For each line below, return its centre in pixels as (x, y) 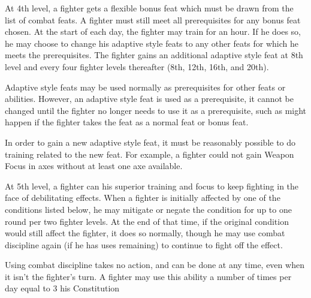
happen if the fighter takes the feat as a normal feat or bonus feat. (127, 122)
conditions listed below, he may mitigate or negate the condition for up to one (148, 209)
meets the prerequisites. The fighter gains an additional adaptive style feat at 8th (154, 55)
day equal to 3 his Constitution (62, 288)
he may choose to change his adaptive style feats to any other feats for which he (152, 43)
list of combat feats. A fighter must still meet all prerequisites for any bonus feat (153, 19)
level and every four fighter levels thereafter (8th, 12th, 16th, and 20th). (137, 66)
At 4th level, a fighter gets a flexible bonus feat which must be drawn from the (149, 8)
